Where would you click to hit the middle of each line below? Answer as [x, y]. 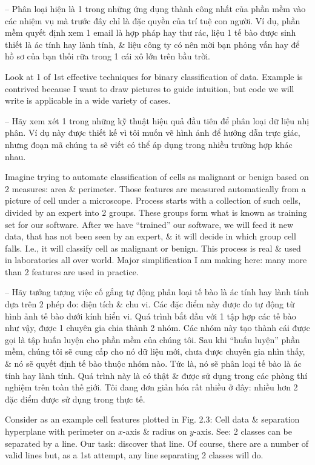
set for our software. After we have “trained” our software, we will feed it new [149, 224]
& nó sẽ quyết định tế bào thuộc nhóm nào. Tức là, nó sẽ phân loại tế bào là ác [153, 363]
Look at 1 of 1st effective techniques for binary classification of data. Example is [154, 76]
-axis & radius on [155, 431]
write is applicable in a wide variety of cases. [88, 100]
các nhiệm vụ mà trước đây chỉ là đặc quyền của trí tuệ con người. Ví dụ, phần [153, 20]
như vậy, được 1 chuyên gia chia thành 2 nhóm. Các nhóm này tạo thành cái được [157, 328]
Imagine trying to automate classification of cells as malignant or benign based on [157, 177]
